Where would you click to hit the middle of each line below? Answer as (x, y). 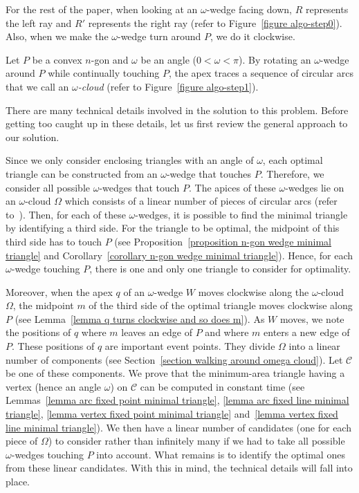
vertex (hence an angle (54, 386)
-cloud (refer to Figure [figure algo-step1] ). (168, 86)
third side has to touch (54, 241)
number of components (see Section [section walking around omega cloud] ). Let (174, 359)
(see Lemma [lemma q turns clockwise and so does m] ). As (140, 318)
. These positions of (53, 346)
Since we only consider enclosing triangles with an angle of (130, 160)
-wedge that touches (209, 173)
